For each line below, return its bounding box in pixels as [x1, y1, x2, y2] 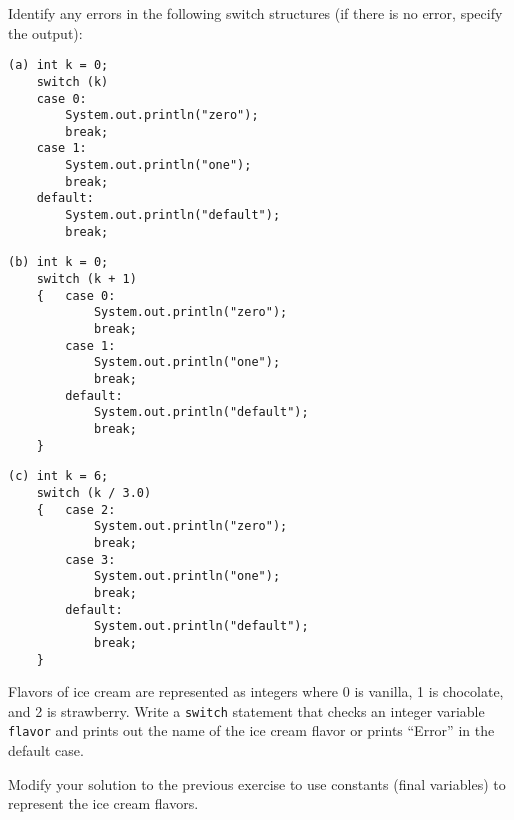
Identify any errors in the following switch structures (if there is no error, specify [8, 3, 503, 23]
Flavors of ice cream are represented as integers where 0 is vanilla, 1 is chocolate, [8, 681, 504, 702]
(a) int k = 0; [8, 58, 109, 73]
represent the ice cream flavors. [8, 793, 199, 814]
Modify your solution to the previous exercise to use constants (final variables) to [8, 773, 506, 794]
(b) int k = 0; [8, 255, 109, 270]
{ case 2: [36, 502, 116, 517]
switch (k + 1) [36, 272, 137, 287]
